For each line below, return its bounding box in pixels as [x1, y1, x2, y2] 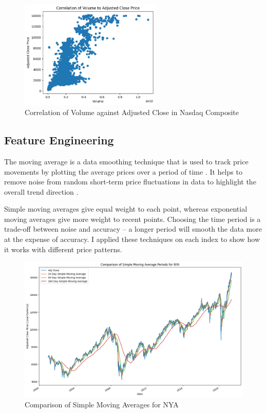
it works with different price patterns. [4, 243, 122, 254]
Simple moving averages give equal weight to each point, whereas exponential [4, 203, 248, 214]
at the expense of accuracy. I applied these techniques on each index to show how [4, 234, 260, 245]
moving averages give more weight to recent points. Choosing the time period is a [4, 213, 261, 224]
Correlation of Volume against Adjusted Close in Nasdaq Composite [25, 107, 239, 118]
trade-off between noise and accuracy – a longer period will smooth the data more [4, 223, 262, 234]
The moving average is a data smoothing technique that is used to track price [4, 156, 249, 166]
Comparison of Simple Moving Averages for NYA [25, 399, 179, 409]
